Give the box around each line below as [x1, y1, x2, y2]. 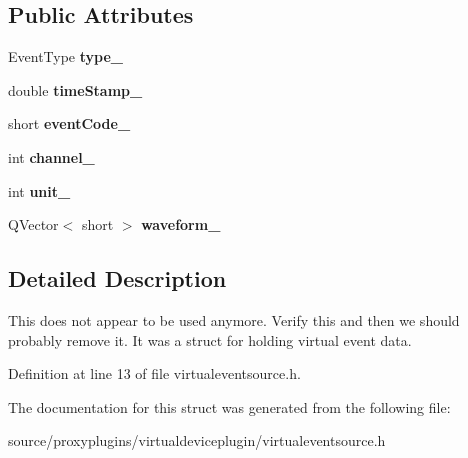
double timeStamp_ [8, 79, 143, 100]
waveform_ [141, 214, 221, 235]
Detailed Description [8, 263, 227, 294]
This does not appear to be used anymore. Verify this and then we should [8, 309, 460, 330]
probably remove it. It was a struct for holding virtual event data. [8, 329, 412, 350]
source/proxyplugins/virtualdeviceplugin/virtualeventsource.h [8, 430, 386, 451]
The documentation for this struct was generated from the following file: [8, 396, 451, 417]
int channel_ [8, 146, 95, 167]
